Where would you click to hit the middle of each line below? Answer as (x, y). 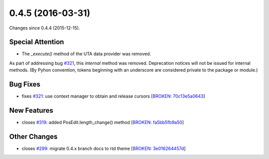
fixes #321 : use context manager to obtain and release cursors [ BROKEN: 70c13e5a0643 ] (113, 96)
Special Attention (37, 42)
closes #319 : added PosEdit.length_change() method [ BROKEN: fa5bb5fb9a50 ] (103, 123)
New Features (31, 110)
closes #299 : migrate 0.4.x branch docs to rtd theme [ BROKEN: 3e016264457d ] (104, 148)
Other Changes (33, 136)
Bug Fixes (25, 84)
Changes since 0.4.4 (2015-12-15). (45, 28)
